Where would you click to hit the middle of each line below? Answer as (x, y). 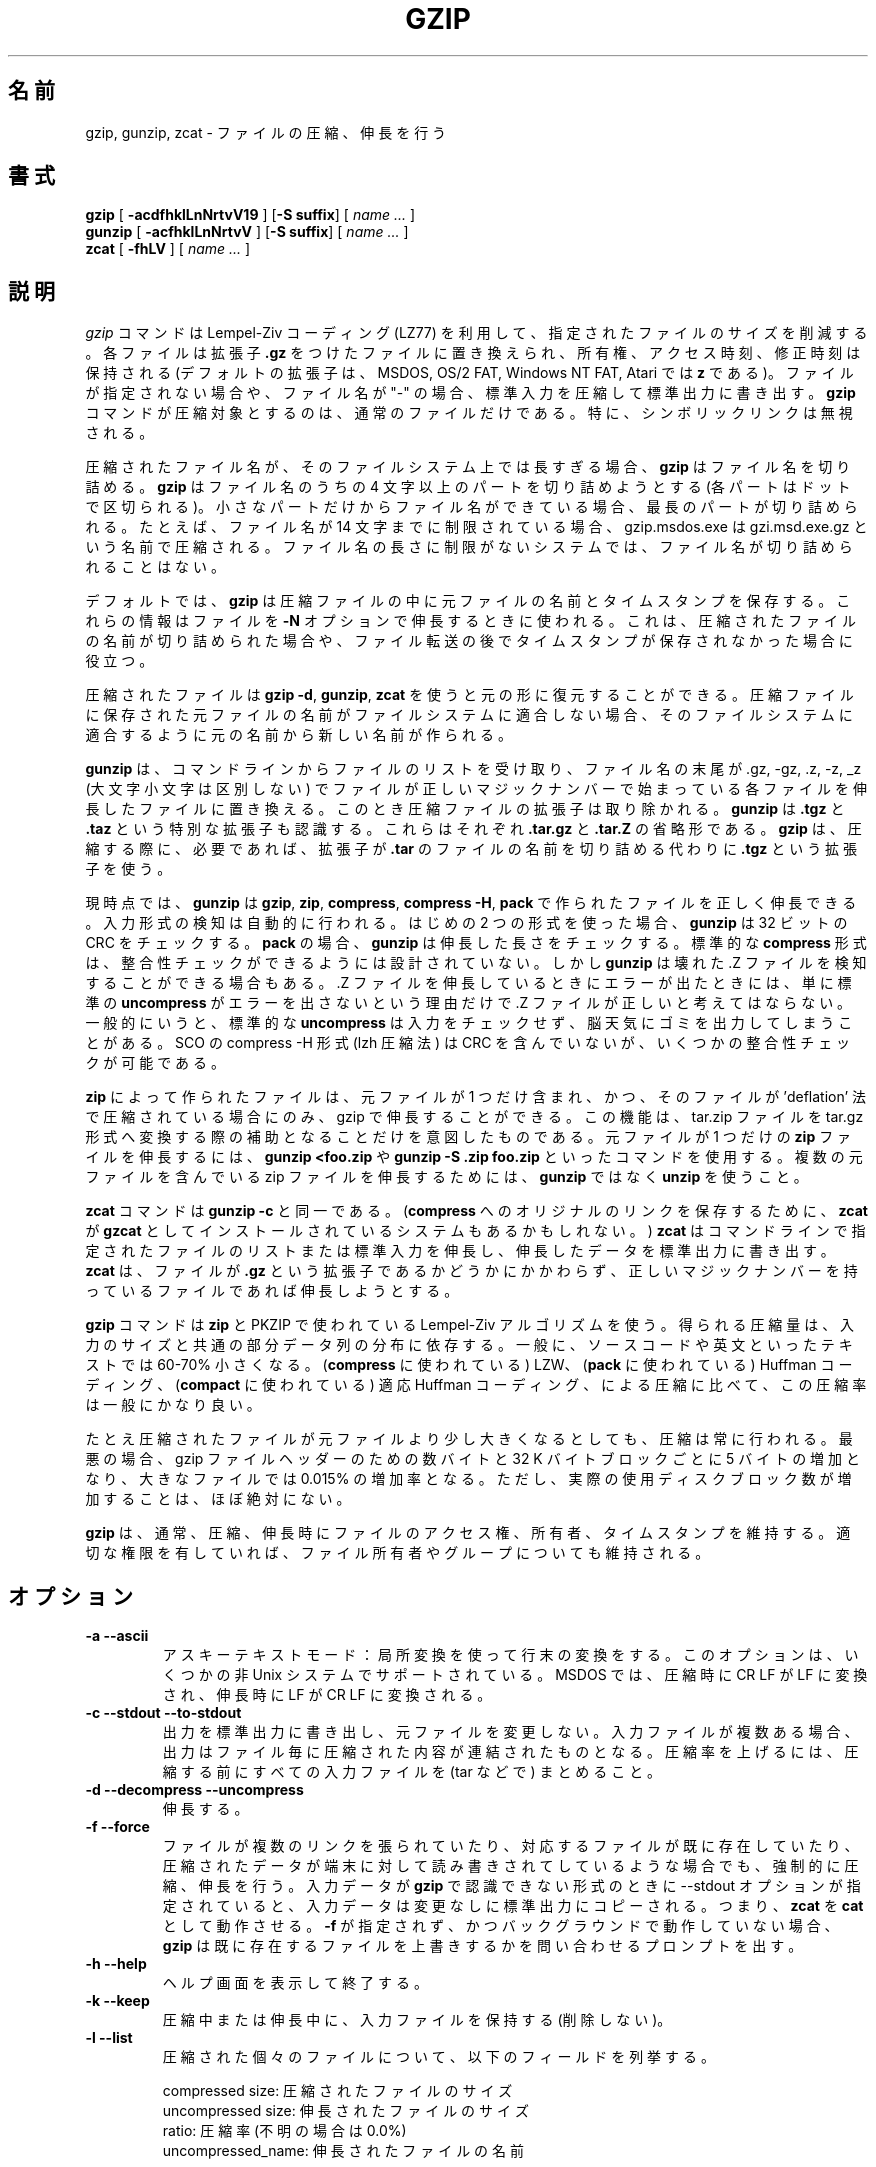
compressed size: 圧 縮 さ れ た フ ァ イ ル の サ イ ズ (337, 2091)
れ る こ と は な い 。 (155, 567)
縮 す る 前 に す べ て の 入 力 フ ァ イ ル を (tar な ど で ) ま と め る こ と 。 (412, 1772)
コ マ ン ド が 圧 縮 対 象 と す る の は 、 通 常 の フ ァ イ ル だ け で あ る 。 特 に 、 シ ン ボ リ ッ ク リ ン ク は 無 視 (469, 413)
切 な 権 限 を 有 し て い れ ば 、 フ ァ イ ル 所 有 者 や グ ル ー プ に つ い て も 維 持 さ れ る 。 (397, 1553)
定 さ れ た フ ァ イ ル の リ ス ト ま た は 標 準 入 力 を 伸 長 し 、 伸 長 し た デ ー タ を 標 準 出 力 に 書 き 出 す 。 (460, 1251)
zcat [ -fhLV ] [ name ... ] (168, 249)
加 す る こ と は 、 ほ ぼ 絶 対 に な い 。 (218, 1499)
